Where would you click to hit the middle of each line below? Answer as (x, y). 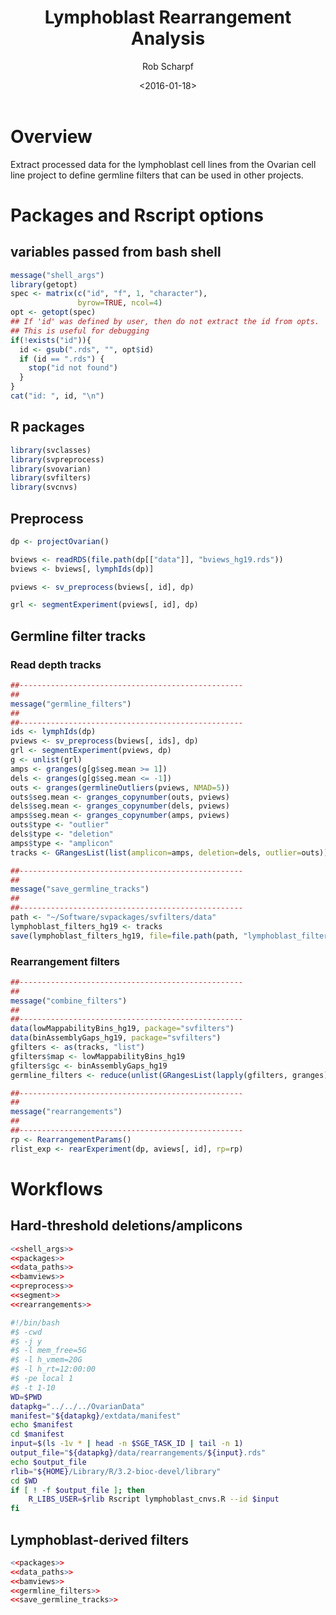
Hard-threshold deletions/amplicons (126, 1226)
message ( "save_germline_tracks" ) (80, 889)
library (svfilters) (51, 478)
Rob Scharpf (168, 66)
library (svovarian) (51, 469)
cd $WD (24, 1481)
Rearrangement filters (65, 961)
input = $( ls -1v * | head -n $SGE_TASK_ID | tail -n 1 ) (127, 1444)
